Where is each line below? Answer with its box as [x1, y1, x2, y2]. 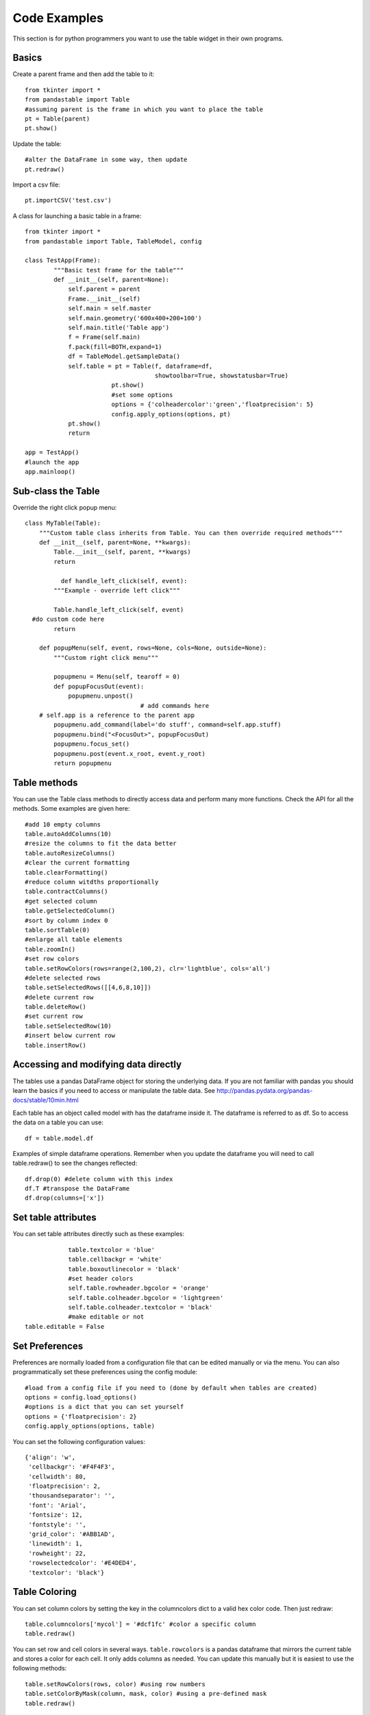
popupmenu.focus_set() [53, 740, 130, 748]
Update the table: [12, 139, 62, 147]
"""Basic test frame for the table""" [53, 266, 184, 274]
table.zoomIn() [25, 945, 76, 953]
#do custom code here [32, 615, 105, 624]
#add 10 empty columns [25, 820, 101, 828]
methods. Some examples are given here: [12, 805, 130, 813]
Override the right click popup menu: [12, 503, 117, 511]
